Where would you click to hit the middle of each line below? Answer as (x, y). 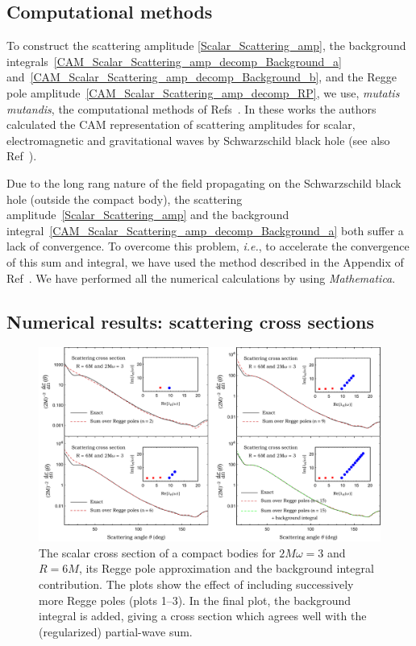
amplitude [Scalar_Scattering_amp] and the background (148, 215)
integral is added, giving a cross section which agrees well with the (203, 616)
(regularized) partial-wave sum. (116, 631)
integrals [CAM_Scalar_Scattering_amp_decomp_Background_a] (174, 61)
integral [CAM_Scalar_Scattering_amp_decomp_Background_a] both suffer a (205, 230)
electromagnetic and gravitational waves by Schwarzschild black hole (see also (198, 140)
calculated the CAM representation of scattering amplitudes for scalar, (181, 124)
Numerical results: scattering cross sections (191, 321)
